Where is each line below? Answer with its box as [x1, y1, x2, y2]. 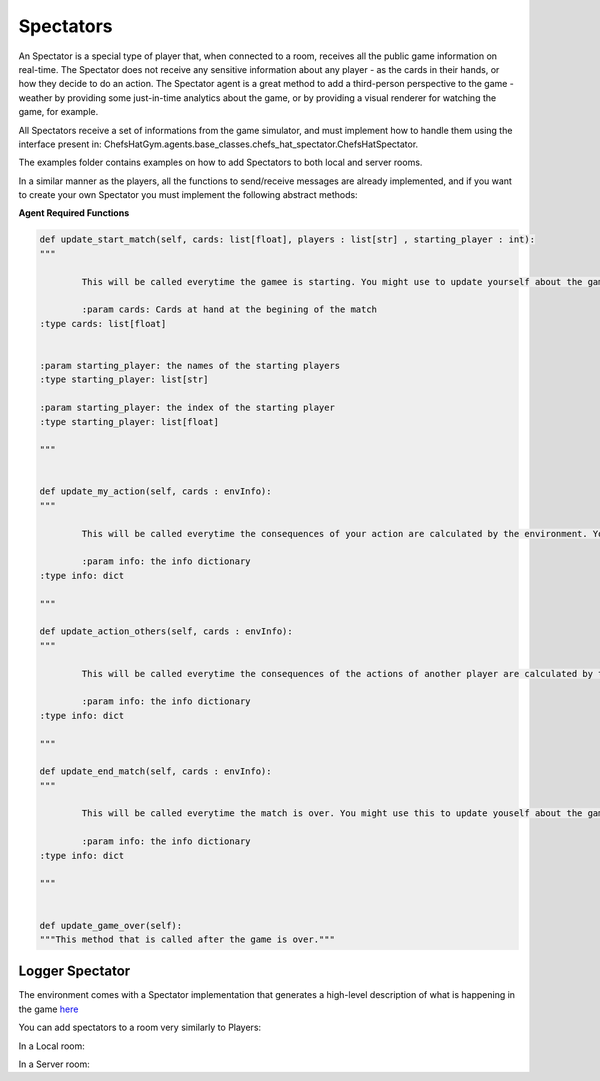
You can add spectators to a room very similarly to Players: [18, 1021, 262, 1034]
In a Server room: [18, 1058, 90, 1070]
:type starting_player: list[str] [39, 374, 209, 385]
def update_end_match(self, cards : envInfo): [39, 766, 272, 777]
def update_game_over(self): [39, 920, 183, 931]
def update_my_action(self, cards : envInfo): [39, 486, 272, 497]
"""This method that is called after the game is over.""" [39, 933, 335, 945]
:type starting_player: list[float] [39, 416, 220, 427]
